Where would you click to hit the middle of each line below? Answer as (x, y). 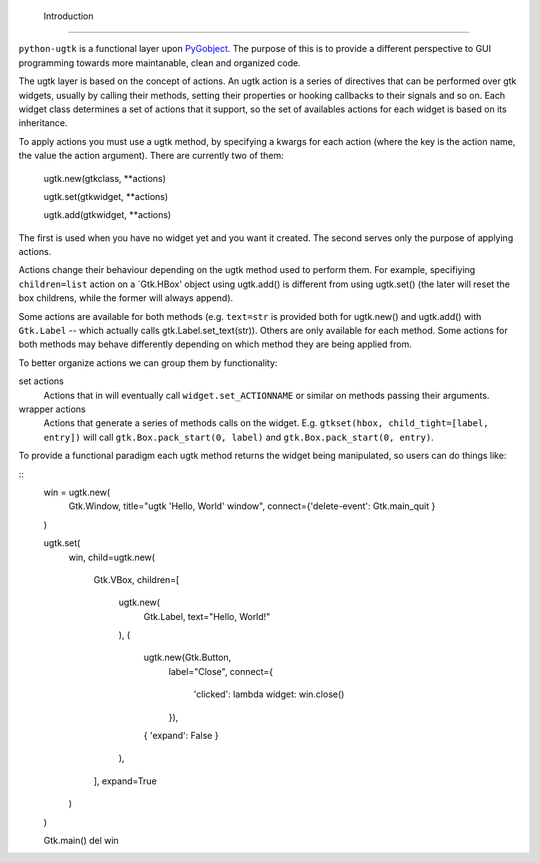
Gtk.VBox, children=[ (136, 579)
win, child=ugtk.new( (111, 557)
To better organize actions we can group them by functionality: (148, 362)
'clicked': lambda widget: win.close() (269, 694)
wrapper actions (52, 409)
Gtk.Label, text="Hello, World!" (207, 616)
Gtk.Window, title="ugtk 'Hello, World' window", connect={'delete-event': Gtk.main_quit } (252, 506)
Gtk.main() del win (81, 840)
